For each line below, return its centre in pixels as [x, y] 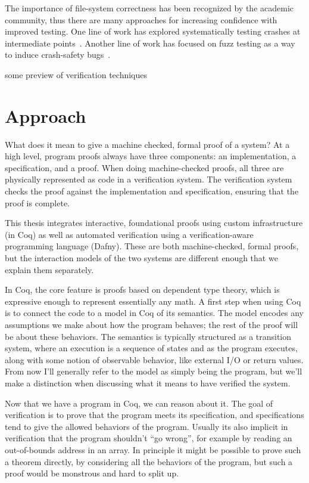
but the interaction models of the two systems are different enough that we [141, 258]
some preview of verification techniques [76, 74]
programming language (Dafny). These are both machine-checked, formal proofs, [152, 246]
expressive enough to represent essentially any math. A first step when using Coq [153, 301]
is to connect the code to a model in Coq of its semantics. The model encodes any [154, 313]
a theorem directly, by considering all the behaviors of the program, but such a [149, 461]
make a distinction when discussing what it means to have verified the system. [148, 383]
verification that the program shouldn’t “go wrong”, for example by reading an [149, 438]
